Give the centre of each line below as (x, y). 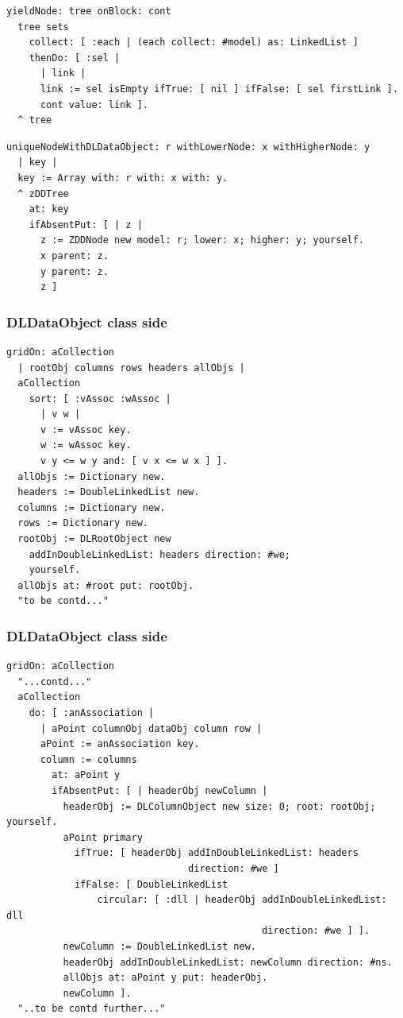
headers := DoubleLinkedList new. (109, 492)
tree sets (43, 27)
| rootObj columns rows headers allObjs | (131, 368)
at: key (49, 209)
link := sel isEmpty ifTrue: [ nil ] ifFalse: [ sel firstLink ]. (219, 89)
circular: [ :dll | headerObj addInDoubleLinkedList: (242, 900)
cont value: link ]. (94, 105)
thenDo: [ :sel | (75, 58)
